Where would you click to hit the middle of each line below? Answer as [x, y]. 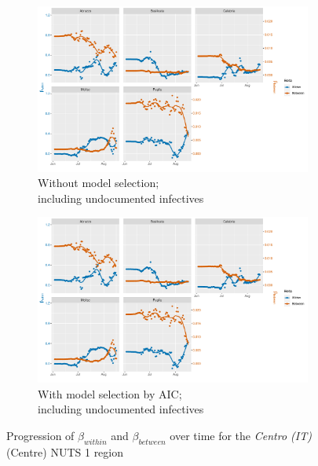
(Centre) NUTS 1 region [65, 451]
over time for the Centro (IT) [241, 435]
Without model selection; [99, 183]
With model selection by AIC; [110, 393]
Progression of [40, 435]
